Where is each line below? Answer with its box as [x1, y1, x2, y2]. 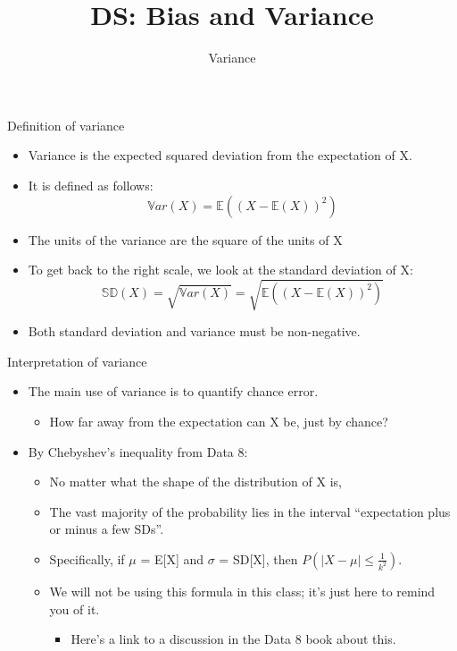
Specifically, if [49, 549, 125, 568]
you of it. [49, 599, 100, 618]
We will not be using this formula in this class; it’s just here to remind [49, 581, 436, 600]
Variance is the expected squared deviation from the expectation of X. [28, 146, 412, 165]
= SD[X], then [219, 549, 298, 568]
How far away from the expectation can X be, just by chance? [49, 412, 388, 431]
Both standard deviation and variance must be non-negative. [28, 322, 361, 341]
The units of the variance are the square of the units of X [28, 230, 343, 249]
